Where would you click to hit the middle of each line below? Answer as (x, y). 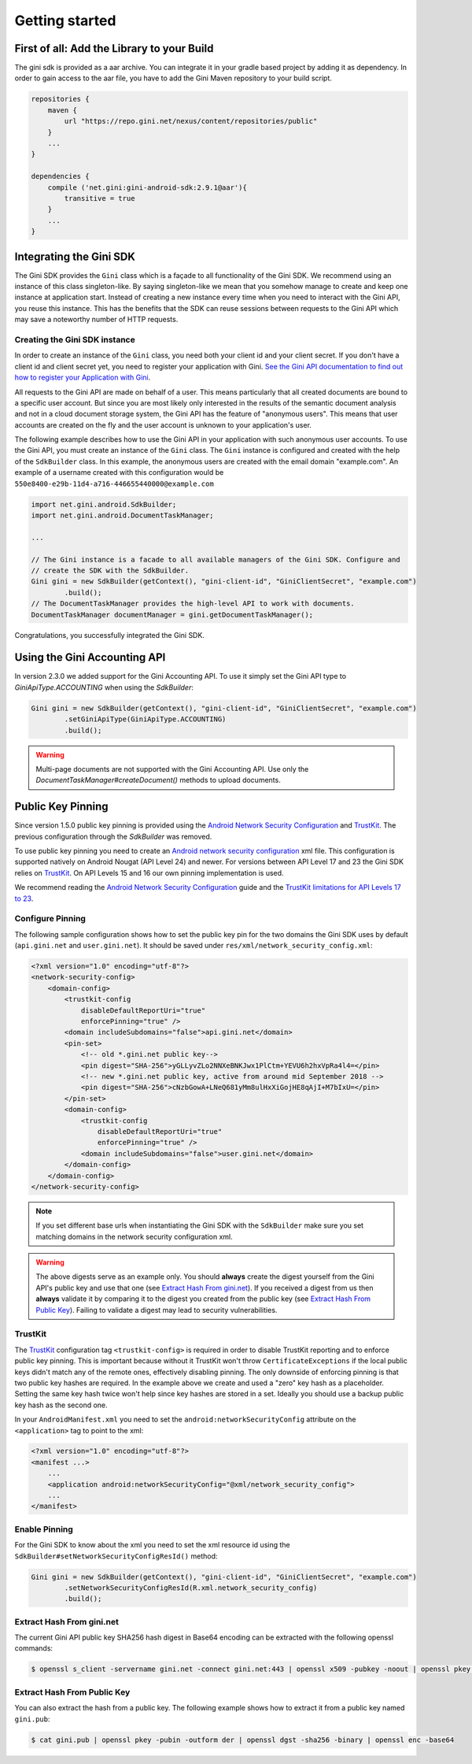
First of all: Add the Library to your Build (114, 48)
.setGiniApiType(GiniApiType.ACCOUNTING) (145, 719)
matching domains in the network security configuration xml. (135, 1236)
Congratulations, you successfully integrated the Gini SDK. (109, 635)
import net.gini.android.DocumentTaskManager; (122, 515)
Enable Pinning (44, 1529)
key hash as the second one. (61, 1405)
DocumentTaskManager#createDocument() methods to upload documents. (158, 780)
